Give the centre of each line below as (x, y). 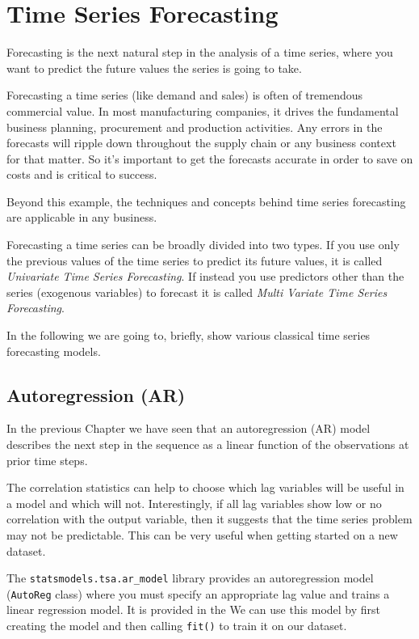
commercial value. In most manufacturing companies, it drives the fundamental (203, 110)
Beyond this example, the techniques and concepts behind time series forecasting (206, 201)
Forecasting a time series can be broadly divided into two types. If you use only (203, 245)
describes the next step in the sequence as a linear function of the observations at (208, 444)
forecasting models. (54, 351)
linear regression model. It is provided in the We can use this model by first (194, 609)
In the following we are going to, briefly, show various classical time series (189, 335)
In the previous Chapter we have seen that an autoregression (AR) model (189, 428)
